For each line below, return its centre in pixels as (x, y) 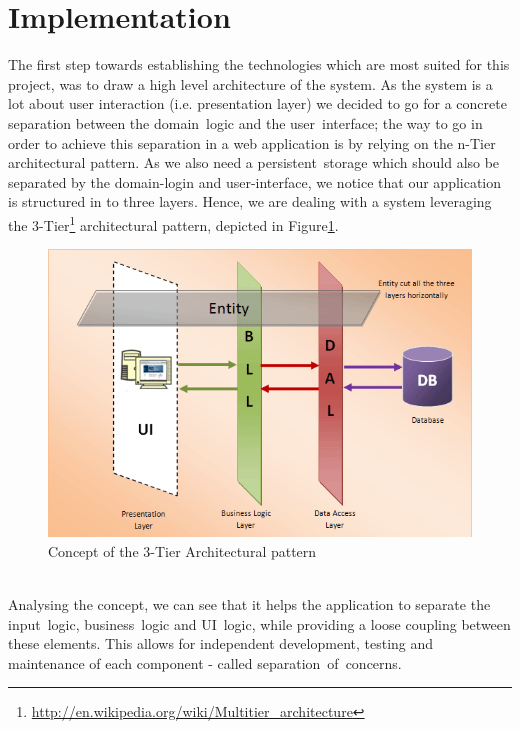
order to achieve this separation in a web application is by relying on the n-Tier (252, 142)
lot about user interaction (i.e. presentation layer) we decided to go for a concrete (257, 103)
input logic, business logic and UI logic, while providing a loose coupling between (259, 623)
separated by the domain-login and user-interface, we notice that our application (255, 181)
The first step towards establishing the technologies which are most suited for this (259, 64)
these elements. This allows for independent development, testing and (221, 643)
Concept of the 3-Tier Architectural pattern (182, 550)
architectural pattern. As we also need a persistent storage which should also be (254, 162)
